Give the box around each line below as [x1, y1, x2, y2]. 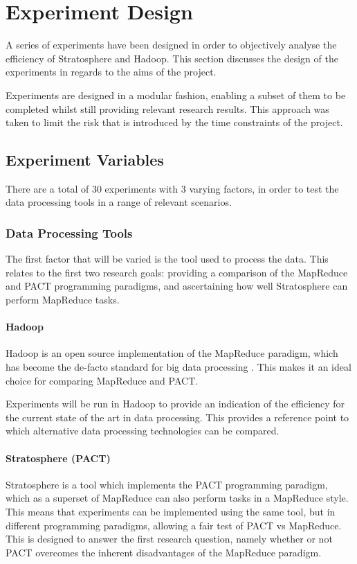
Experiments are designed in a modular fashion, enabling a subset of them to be [6, 87, 346, 102]
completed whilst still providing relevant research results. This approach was [6, 101, 329, 116]
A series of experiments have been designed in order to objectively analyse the [6, 37, 337, 52]
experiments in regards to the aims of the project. [6, 64, 217, 79]
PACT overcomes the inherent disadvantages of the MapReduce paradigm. [6, 545, 322, 559]
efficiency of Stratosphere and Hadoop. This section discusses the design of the [6, 51, 338, 65]
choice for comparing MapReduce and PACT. [6, 373, 199, 387]
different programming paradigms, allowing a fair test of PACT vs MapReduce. [6, 518, 342, 532]
